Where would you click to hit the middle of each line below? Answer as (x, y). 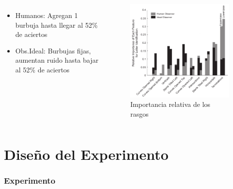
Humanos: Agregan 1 (47, 15)
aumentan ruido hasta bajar (57, 60)
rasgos (139, 113)
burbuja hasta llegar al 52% (57, 25)
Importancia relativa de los (170, 104)
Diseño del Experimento (86, 154)
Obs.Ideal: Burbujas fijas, (53, 50)
